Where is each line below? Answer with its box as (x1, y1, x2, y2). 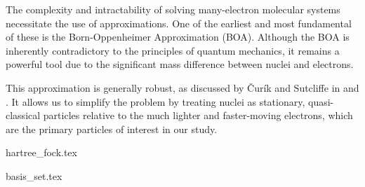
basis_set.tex (6, 168, 62, 183)
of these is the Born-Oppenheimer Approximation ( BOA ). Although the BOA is (6, 29, 350, 44)
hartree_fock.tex (6, 145, 77, 160)
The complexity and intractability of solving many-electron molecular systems (6, 2, 340, 16)
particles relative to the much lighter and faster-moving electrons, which (43, 108, 353, 123)
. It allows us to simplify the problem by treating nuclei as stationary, (6, 94, 305, 109)
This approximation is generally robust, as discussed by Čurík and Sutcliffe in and (6, 80, 359, 95)
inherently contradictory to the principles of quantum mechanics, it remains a (6, 43, 340, 57)
